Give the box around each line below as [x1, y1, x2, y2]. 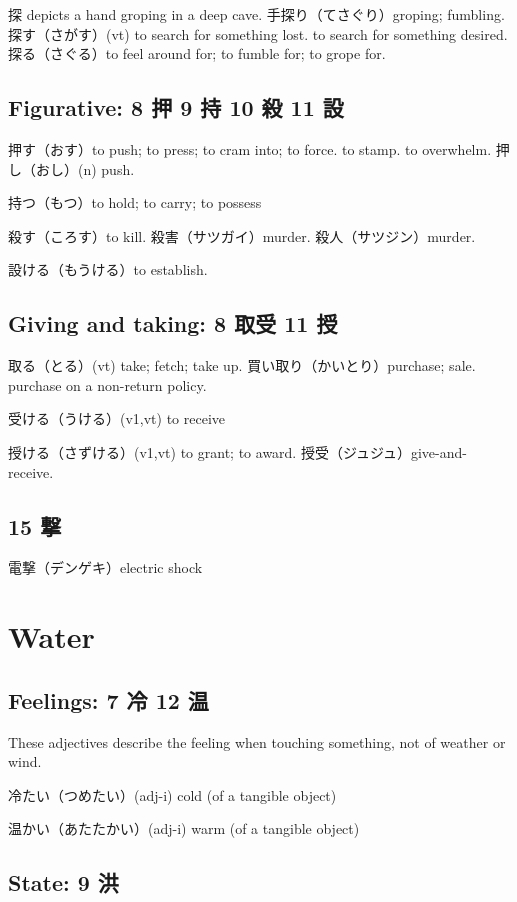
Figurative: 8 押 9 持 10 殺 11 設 [8, 92, 344, 123]
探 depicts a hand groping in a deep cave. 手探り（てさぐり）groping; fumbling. [8, 4, 505, 24]
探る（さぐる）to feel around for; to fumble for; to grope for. [8, 43, 386, 64]
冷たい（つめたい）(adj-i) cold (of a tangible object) [8, 784, 337, 805]
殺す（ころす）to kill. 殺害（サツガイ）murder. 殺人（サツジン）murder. [8, 225, 476, 246]
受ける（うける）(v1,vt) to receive [8, 408, 226, 429]
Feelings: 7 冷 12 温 [8, 684, 209, 715]
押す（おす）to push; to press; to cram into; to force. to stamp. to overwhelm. [8, 138, 492, 159]
